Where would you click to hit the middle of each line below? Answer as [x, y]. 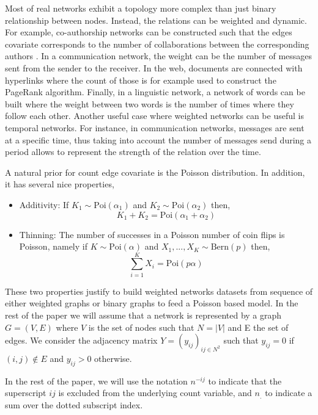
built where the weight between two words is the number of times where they [150, 103]
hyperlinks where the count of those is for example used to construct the [141, 80]
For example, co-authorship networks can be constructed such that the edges [149, 32]
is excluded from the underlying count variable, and [155, 393]
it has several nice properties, [60, 184]
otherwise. [113, 358]
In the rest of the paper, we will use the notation [96, 381]
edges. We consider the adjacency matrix [81, 340]
